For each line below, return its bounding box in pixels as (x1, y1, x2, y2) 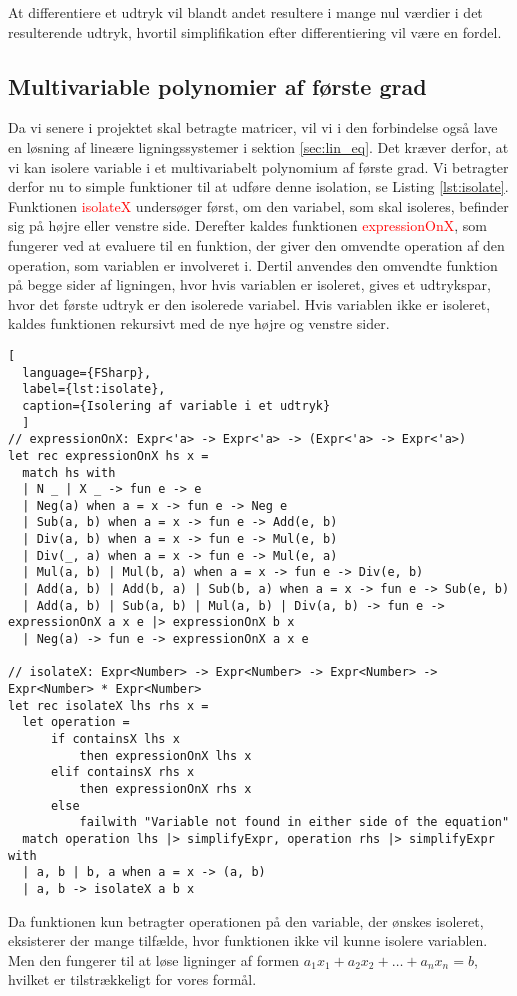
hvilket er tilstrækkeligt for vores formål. (8, 969, 257, 990)
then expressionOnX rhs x (79, 781, 252, 796)
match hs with (22, 465, 116, 480)
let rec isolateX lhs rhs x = (8, 698, 209, 713)
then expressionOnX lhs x (79, 748, 252, 763)
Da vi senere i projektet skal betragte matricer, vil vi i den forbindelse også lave (8, 117, 498, 138)
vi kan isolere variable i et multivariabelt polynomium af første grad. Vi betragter (8, 156, 509, 177)
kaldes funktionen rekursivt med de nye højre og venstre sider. (8, 313, 390, 334)
